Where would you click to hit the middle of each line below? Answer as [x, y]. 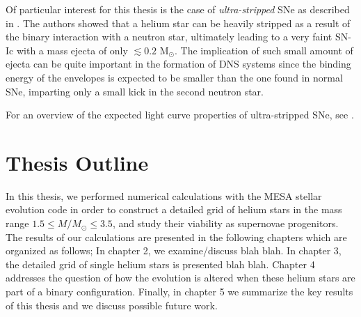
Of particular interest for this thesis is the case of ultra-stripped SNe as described [178, 9]
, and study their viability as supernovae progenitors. [225, 223]
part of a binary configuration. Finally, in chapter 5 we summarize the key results [179, 292]
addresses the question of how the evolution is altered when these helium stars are [180, 278]
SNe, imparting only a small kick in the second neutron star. [135, 91]
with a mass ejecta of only [72, 50]
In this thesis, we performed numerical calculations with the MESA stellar [164, 195]
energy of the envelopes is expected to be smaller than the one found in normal [174, 77]
